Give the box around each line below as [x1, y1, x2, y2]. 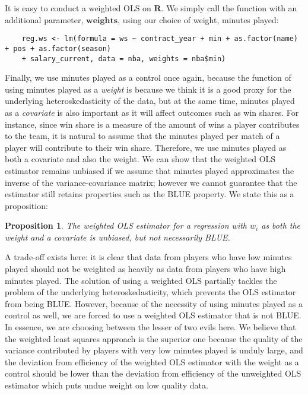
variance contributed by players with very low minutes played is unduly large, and [5, 344, 303, 356]
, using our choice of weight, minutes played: [118, 13, 279, 26]
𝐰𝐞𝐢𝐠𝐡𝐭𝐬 [86, 16, 118, 25]
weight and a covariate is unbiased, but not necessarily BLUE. [5, 230, 230, 243]
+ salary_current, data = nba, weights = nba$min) [21, 54, 226, 63]
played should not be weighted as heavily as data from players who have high [5, 263, 286, 275]
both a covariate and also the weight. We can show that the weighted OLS [5, 153, 276, 165]
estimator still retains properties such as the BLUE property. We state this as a [5, 188, 294, 200]
